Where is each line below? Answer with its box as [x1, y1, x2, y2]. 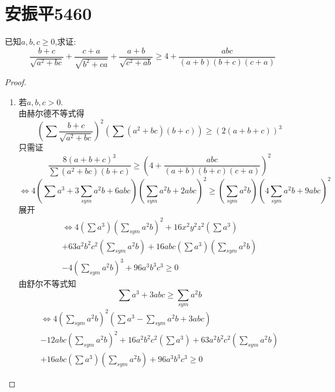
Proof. [5, 76, 26, 88]
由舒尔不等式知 [18, 277, 76, 290]
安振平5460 [5, 1, 92, 25]
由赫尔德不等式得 [18, 107, 84, 119]
